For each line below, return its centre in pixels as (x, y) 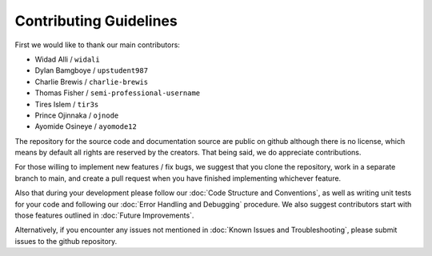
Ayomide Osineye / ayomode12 (86, 126)
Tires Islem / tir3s (67, 104)
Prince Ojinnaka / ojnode (77, 115)
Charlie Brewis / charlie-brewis (92, 82)
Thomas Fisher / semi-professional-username (117, 93)
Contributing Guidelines (96, 21)
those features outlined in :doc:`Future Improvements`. (104, 215)
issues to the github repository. (66, 241)
